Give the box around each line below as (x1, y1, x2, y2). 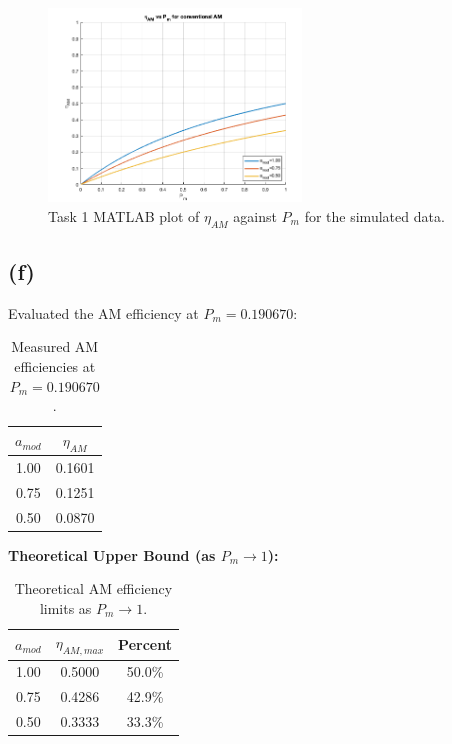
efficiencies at (14, 356, 96, 376)
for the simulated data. (304, 205, 445, 226)
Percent (118, 633, 172, 654)
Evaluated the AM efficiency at (8, 302, 199, 323)
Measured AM (11, 336, 99, 357)
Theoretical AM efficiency (14, 578, 173, 599)
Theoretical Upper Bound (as (8, 544, 216, 565)
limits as (39, 597, 92, 618)
